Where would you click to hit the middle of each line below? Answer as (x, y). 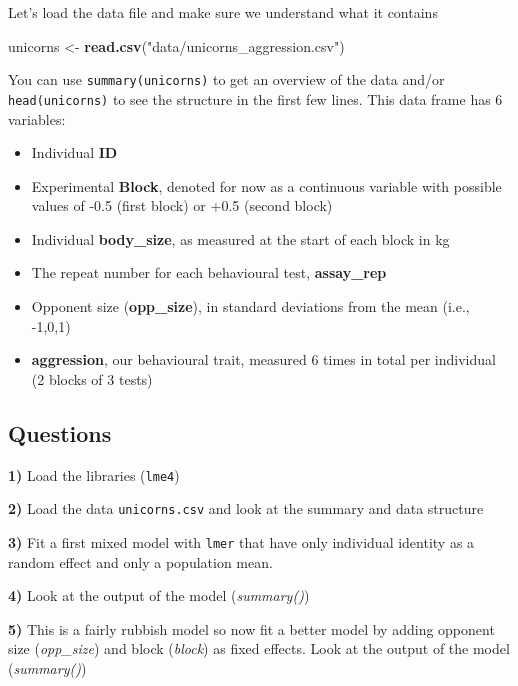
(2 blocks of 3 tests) (92, 378)
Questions (60, 432)
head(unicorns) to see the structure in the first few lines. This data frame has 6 (255, 98)
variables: (37, 118)
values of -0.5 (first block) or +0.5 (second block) (182, 205)
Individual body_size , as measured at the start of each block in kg (240, 238)
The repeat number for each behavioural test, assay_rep (209, 272)
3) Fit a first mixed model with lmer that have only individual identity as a (241, 541)
